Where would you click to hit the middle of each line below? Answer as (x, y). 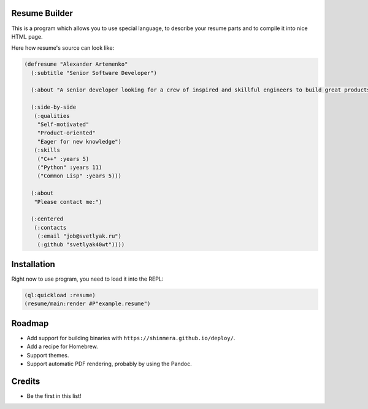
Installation (33, 264)
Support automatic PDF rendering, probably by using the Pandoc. (109, 364)
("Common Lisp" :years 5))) (79, 176)
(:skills (47, 150)
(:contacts (50, 228)
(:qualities (52, 116)
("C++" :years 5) (63, 159)
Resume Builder (42, 13)
